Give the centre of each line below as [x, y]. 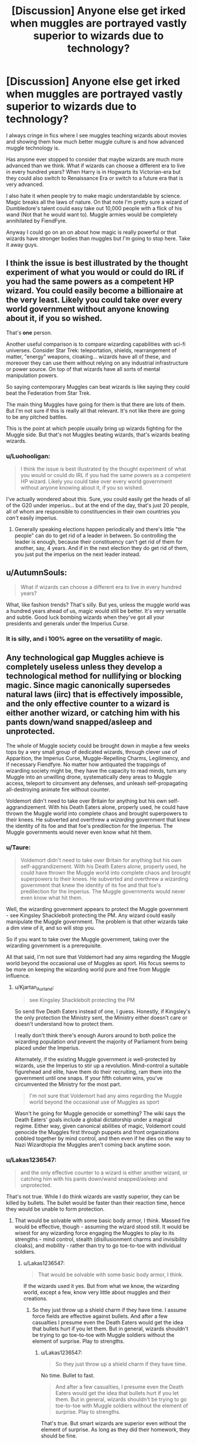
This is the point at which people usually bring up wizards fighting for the [94, 428]
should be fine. [59, 1436]
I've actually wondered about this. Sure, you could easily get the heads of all [98, 499]
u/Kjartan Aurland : [34, 988]
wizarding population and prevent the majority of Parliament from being [101, 1041]
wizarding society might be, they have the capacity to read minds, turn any [96, 770]
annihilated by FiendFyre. [37, 221]
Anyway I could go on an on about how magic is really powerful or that [91, 232]
